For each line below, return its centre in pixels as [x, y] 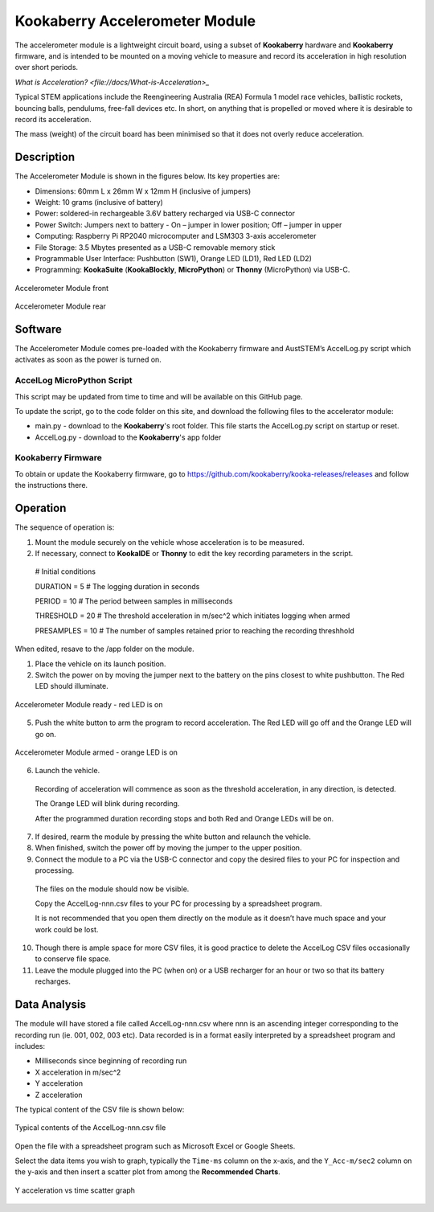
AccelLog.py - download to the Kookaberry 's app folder [128, 437]
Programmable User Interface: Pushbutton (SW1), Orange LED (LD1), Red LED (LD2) [174, 258]
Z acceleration [59, 1095]
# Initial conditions [66, 571]
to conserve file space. [73, 959]
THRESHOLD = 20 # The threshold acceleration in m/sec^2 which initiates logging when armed [192, 616]
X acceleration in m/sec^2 [78, 1072]
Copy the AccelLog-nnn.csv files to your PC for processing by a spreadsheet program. [178, 903]
